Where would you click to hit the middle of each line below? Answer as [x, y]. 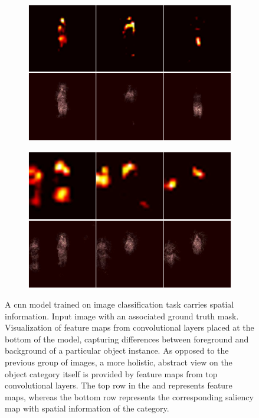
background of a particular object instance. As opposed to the [117, 350]
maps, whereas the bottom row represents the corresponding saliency [129, 396]
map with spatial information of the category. [87, 408]
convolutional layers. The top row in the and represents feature [119, 385]
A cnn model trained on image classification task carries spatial [119, 304]
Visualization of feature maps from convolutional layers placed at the [129, 327]
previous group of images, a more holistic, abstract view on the [119, 362]
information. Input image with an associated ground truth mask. [122, 316]
